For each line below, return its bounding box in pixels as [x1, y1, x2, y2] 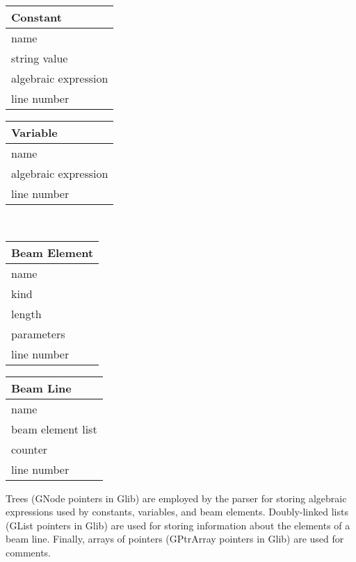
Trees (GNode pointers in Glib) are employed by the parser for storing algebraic [6, 490, 347, 505]
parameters [11, 325, 65, 342]
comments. [6, 545, 51, 559]
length [11, 305, 42, 322]
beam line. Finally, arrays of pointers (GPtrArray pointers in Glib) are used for [6, 531, 344, 546]
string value [11, 50, 68, 66]
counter [11, 440, 48, 457]
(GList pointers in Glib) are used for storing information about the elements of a [6, 518, 350, 532]
